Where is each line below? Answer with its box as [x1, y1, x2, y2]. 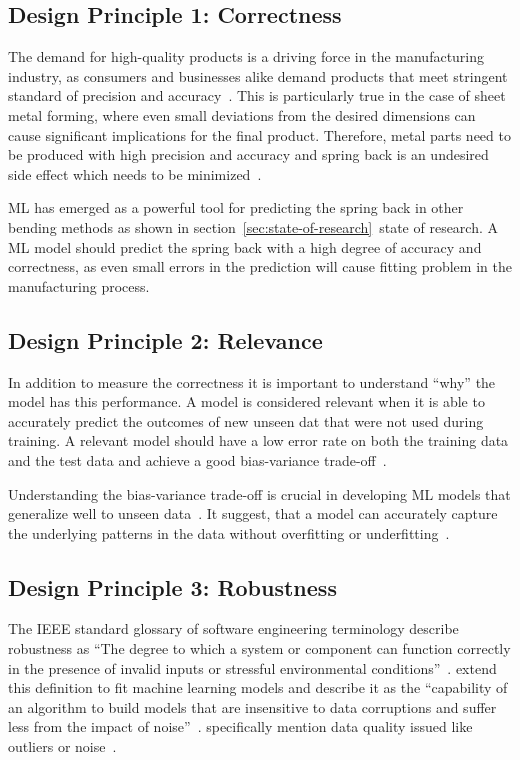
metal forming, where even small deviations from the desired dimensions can [8, 104, 476, 125]
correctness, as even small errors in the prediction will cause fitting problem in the [8, 256, 512, 277]
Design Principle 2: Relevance [8, 324, 323, 355]
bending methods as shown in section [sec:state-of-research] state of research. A [8, 216, 499, 237]
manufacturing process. [8, 275, 150, 296]
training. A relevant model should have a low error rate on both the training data [8, 430, 509, 451]
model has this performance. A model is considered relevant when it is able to [8, 391, 485, 412]
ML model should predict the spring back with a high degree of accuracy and [8, 236, 482, 257]
